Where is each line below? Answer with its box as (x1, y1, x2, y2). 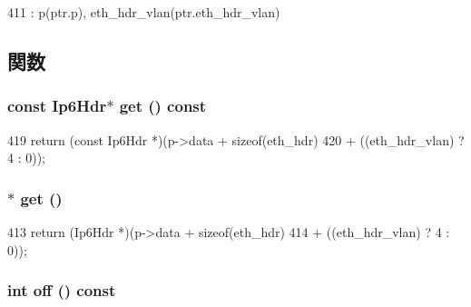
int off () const (7, 279, 116, 302)
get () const (119, 94, 207, 117)
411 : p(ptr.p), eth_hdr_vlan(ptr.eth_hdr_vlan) (7, 3, 280, 21)
